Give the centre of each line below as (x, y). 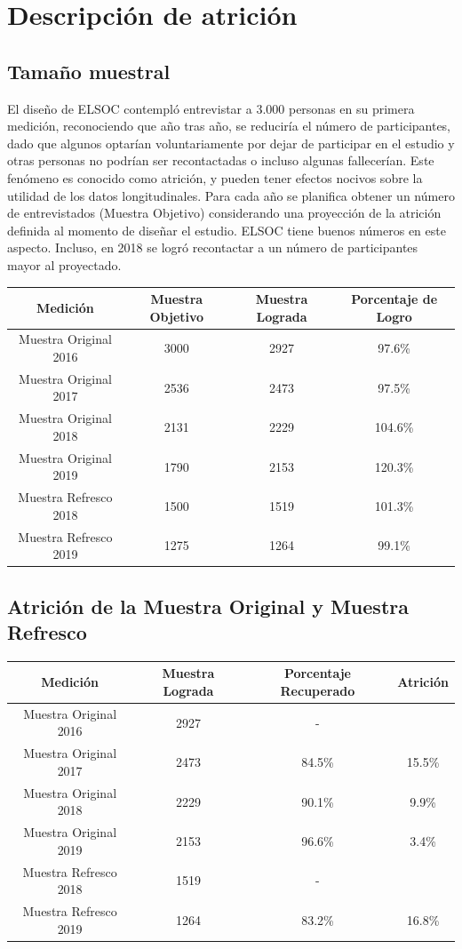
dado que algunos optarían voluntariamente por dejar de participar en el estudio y (231, 143)
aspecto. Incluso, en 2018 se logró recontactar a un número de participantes (213, 247)
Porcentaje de (394, 299)
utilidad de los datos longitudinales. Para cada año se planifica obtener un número (231, 195)
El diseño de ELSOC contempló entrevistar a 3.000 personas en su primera (211, 108)
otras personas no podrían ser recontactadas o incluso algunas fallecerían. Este (221, 160)
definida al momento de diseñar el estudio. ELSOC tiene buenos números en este (227, 230)
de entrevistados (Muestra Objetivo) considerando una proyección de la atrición (224, 213)
